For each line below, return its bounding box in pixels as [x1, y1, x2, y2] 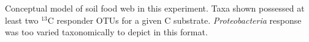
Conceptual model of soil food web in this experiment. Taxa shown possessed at [5, 2, 305, 14]
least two [5, 13, 39, 26]
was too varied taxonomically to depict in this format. [5, 26, 208, 38]
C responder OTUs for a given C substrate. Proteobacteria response [47, 13, 302, 26]
